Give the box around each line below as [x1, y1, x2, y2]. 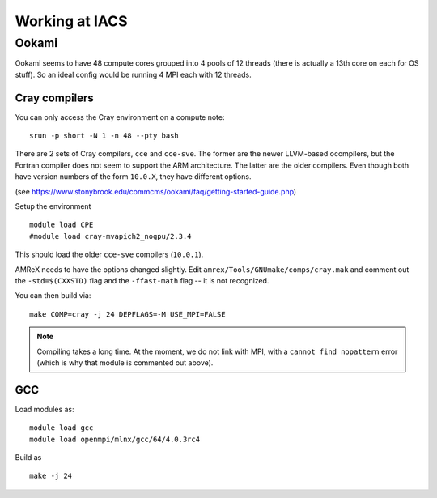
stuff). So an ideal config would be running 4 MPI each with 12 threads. [15, 70, 252, 79]
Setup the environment [15, 202, 91, 211]
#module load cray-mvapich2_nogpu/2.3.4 [29, 232, 192, 240]
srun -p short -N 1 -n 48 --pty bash [29, 131, 180, 141]
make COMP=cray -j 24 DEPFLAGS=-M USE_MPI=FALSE [29, 309, 226, 319]
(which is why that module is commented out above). [36, 357, 214, 368]
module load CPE [29, 220, 94, 230]
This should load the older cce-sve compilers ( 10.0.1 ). [15, 249, 204, 259]
